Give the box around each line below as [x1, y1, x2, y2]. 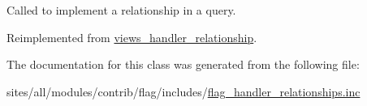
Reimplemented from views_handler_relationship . [6, 28, 257, 45]
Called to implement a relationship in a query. [6, 2, 236, 18]
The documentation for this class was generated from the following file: [6, 56, 360, 73]
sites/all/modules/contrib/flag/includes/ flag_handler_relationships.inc [6, 83, 361, 100]
